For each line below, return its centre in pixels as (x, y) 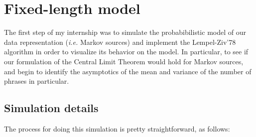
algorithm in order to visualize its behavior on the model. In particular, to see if (126, 52)
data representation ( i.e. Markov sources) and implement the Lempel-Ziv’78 (120, 42)
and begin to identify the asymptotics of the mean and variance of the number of (128, 71)
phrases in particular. (37, 81)
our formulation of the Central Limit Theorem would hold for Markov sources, (124, 61)
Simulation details (51, 108)
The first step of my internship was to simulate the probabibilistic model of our (125, 32)
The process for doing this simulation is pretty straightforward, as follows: (117, 128)
